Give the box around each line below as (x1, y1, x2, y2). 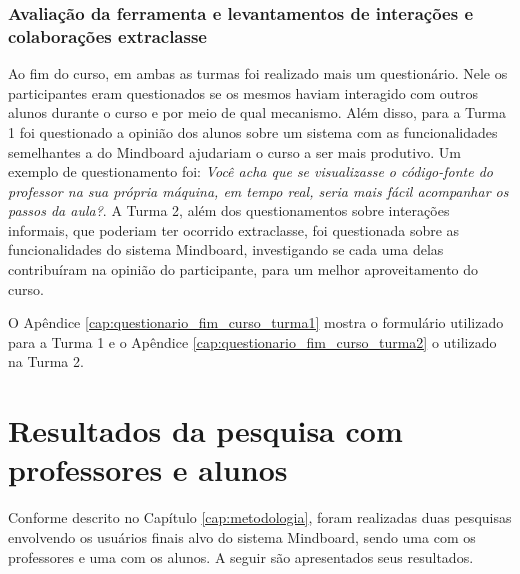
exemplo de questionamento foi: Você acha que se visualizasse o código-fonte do (8, 161, 493, 182)
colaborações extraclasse (8, 23, 207, 48)
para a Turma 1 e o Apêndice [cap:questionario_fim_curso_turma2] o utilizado (8, 331, 497, 352)
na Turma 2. (8, 351, 84, 372)
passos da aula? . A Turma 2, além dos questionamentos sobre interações (8, 200, 450, 221)
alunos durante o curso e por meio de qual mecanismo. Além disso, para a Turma (8, 102, 506, 123)
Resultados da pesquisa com (8, 410, 403, 451)
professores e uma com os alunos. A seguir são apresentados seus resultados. (8, 546, 474, 567)
